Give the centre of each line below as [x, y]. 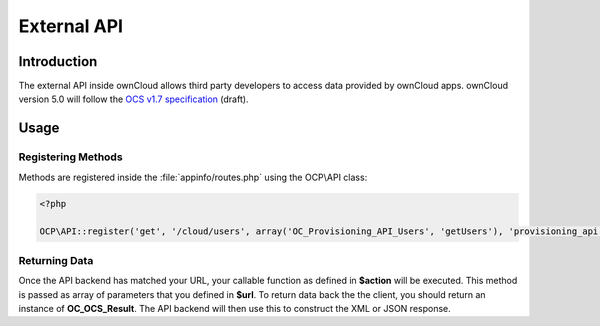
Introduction [58, 61]
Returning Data [56, 260]
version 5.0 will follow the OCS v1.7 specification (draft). [133, 99]
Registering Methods [71, 157]
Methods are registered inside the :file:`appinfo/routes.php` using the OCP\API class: [193, 177]
